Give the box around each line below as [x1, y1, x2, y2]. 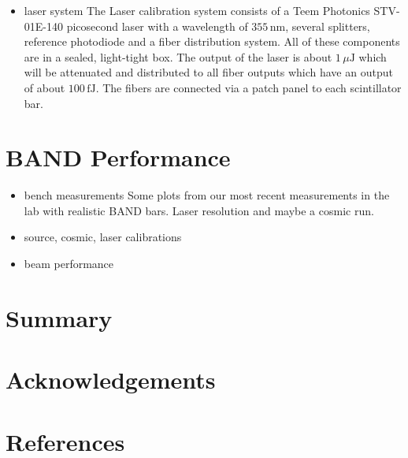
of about [24, 79, 65, 95]
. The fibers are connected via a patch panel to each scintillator [95, 79, 402, 95]
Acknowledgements [6, 363, 216, 396]
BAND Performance [6, 141, 231, 173]
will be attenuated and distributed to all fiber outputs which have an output [24, 64, 393, 80]
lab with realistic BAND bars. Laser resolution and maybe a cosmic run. [24, 202, 374, 218]
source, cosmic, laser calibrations [24, 229, 182, 245]
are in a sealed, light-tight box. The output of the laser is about [24, 48, 332, 65]
